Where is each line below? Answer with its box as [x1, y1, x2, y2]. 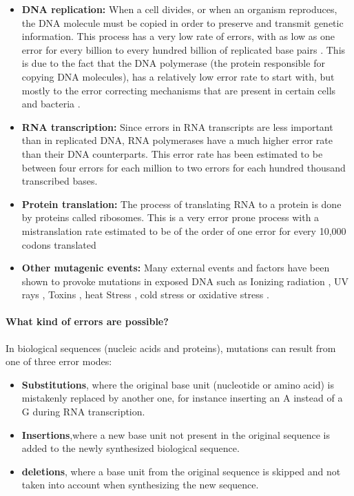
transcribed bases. [21, 174, 98, 188]
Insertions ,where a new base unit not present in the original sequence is [21, 427, 330, 442]
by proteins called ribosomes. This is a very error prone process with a [21, 210, 320, 225]
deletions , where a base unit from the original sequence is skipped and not [21, 464, 341, 478]
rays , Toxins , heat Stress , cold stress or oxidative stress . [21, 287, 269, 302]
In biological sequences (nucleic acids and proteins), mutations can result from [6, 340, 336, 355]
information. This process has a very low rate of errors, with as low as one [21, 29, 335, 43]
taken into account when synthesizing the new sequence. [21, 477, 259, 492]
